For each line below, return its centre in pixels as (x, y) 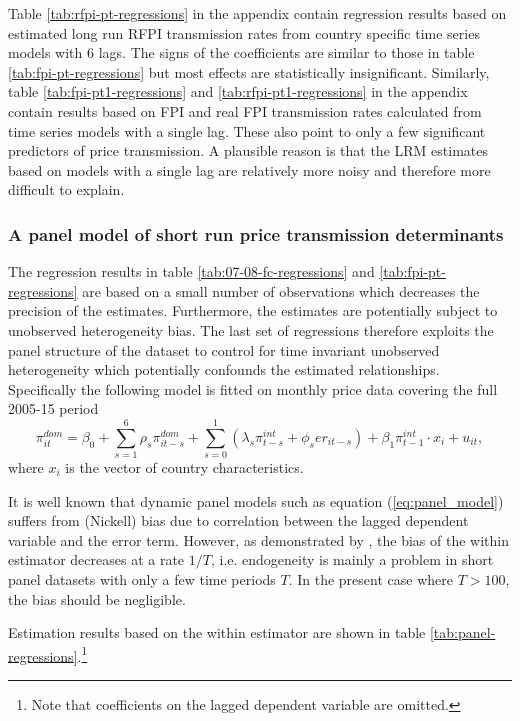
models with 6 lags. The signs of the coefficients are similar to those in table (241, 52)
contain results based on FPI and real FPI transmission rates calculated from (245, 110)
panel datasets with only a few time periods (142, 579)
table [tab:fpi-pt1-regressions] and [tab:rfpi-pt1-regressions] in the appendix (238, 91)
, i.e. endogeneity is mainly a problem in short (352, 559)
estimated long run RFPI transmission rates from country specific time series (244, 32)
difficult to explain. (66, 189)
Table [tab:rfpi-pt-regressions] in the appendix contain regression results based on (257, 13)
